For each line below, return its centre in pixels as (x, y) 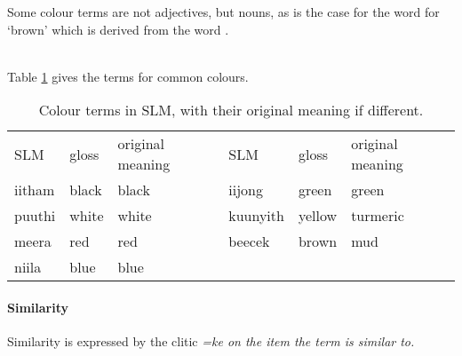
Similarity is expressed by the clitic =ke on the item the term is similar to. (211, 341)
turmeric (378, 216)
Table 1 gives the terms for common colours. (128, 76)
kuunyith (256, 216)
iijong (246, 190)
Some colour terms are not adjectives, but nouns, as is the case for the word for (223, 12)
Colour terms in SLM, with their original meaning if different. (231, 110)
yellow (318, 216)
